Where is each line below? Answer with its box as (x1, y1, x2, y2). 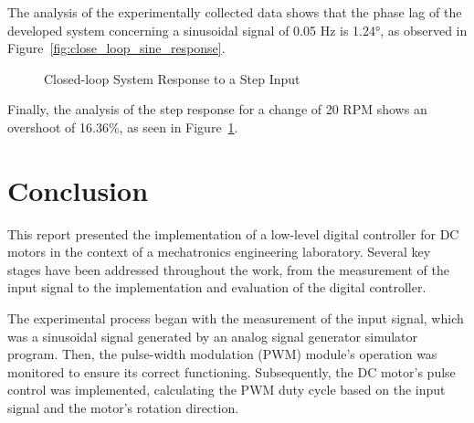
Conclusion (7, 171, 149, 208)
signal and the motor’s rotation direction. (7, 398, 239, 418)
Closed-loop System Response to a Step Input (44, 69, 300, 88)
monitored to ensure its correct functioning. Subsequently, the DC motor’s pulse (7, 362, 456, 381)
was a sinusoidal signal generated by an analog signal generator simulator (7, 326, 418, 345)
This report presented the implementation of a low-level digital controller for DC (7, 224, 459, 243)
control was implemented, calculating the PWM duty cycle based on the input (7, 380, 446, 399)
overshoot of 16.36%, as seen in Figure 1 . (7, 117, 238, 136)
